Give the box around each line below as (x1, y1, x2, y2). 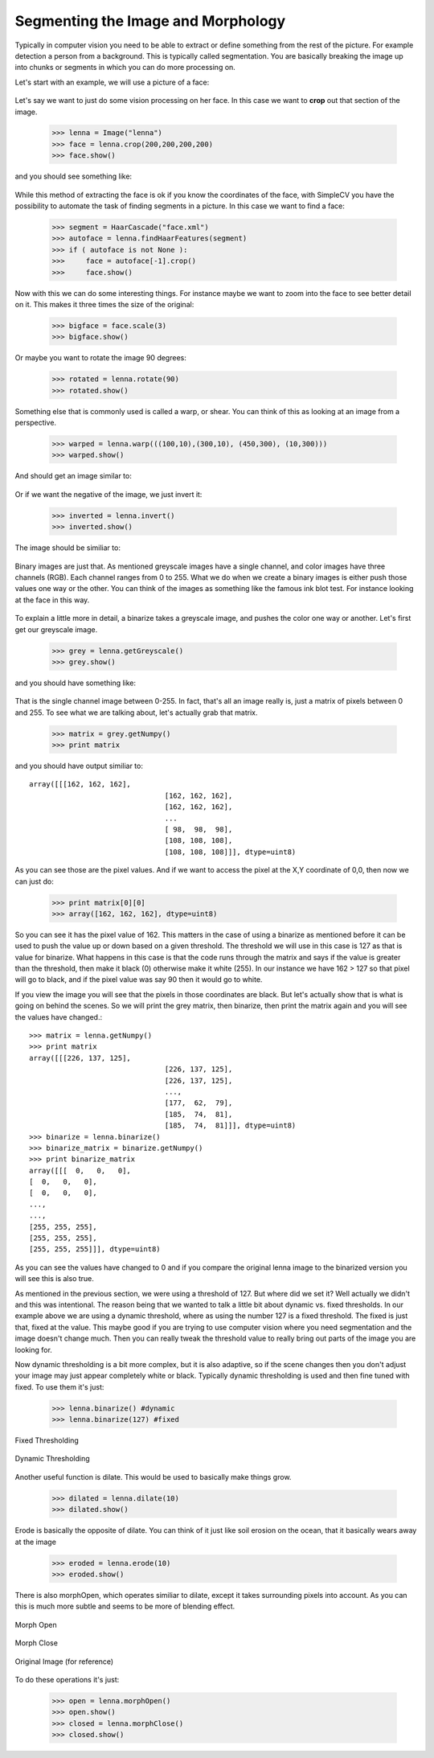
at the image (14, 1537, 56, 1546)
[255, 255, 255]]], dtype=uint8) (29, 1245, 161, 1254)
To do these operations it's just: (14, 1674, 120, 1684)
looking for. (14, 1345, 52, 1354)
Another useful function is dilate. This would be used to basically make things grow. (14, 1472, 292, 1481)
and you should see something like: (14, 171, 133, 181)
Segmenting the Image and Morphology (14, 12, 286, 30)
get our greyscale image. (14, 624, 98, 635)
